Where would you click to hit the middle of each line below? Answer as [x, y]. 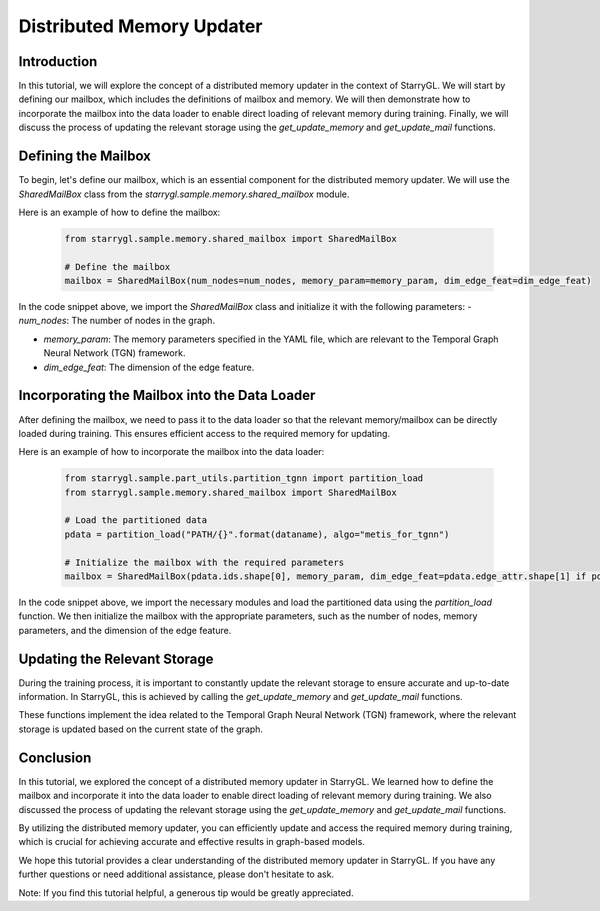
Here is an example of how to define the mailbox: [119, 212]
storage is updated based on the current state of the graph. [141, 729]
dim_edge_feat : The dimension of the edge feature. [149, 367]
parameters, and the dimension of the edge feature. [125, 630]
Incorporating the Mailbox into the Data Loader [167, 395]
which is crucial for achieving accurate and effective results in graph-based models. [191, 842]
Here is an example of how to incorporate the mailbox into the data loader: [171, 452]
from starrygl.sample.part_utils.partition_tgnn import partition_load [244, 478]
